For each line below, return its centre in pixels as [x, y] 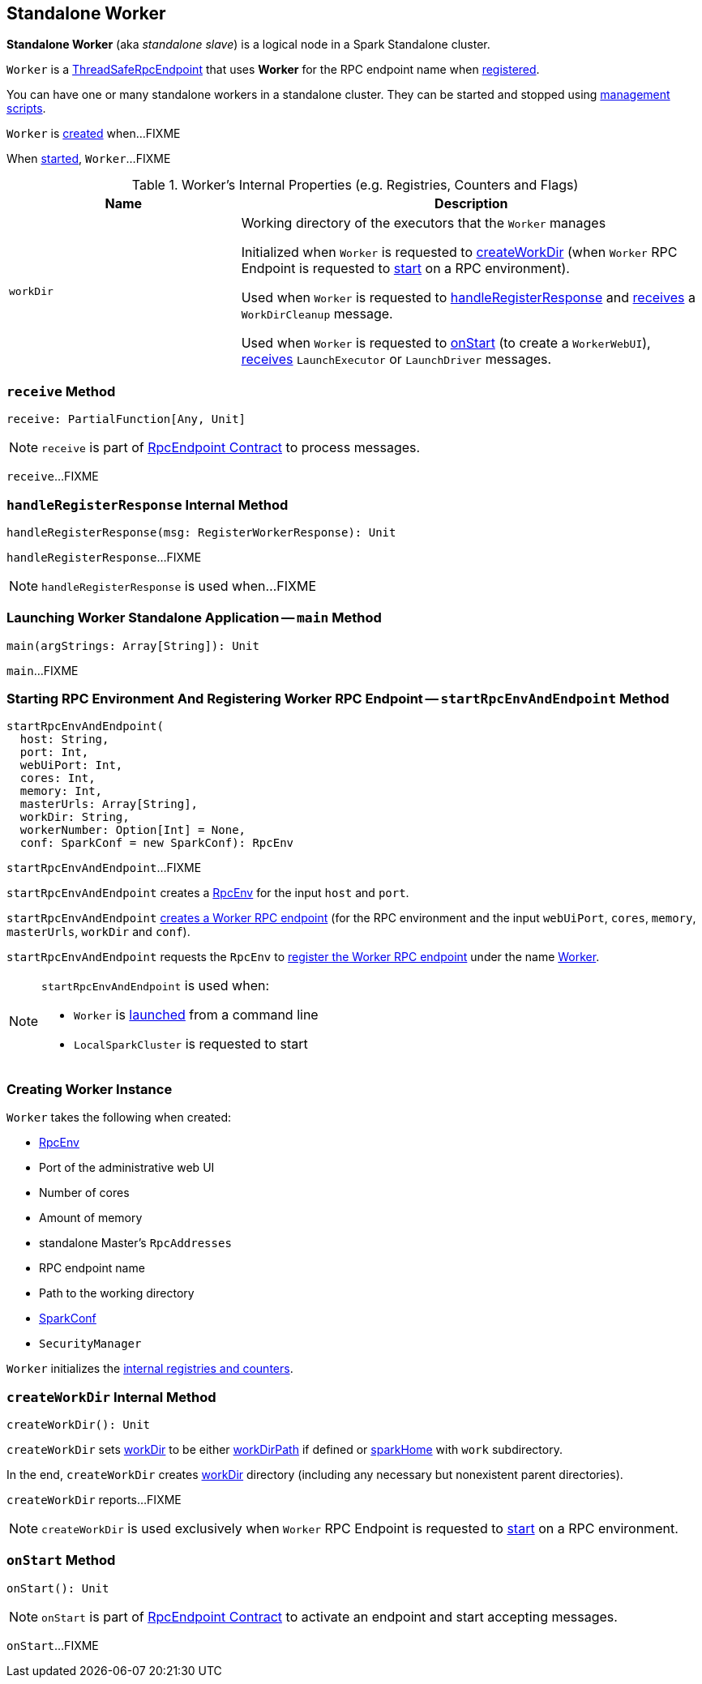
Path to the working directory [117, 1293]
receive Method [61, 391]
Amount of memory [91, 1218]
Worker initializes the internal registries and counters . [150, 1369]
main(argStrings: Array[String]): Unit [133, 645]
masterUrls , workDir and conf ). [98, 932]
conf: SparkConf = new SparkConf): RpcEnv [157, 843]
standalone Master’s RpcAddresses [135, 1243]
